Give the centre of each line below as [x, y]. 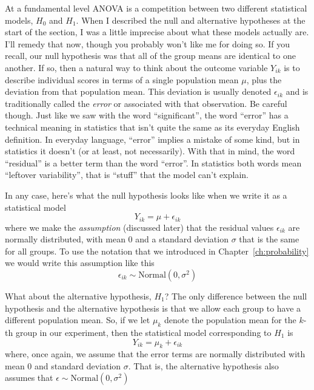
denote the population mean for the [230, 320]
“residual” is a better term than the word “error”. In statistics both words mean [153, 162]
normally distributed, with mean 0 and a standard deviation [117, 239]
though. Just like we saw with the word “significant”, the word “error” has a [147, 115]
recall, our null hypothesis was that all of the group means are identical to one [150, 56]
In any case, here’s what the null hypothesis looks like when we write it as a [146, 195]
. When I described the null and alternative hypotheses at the [191, 20]
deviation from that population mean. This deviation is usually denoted [138, 91]
